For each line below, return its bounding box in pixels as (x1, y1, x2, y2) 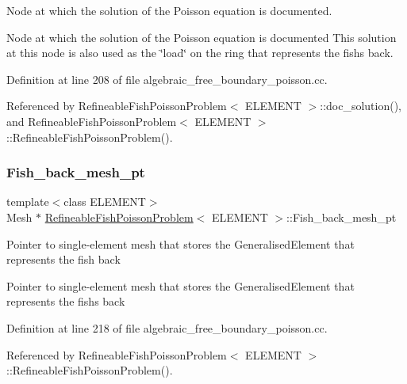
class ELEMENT (63, 193, 146, 210)
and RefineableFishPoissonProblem (6, 112, 177, 129)
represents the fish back (6, 251, 121, 268)
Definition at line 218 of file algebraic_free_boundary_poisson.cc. (6, 319, 328, 336)
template (6, 193, 49, 210)
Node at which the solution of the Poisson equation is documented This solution (6, 29, 397, 45)
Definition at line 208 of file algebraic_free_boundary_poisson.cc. (6, 70, 328, 87)
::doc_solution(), (320, 97, 402, 114)
